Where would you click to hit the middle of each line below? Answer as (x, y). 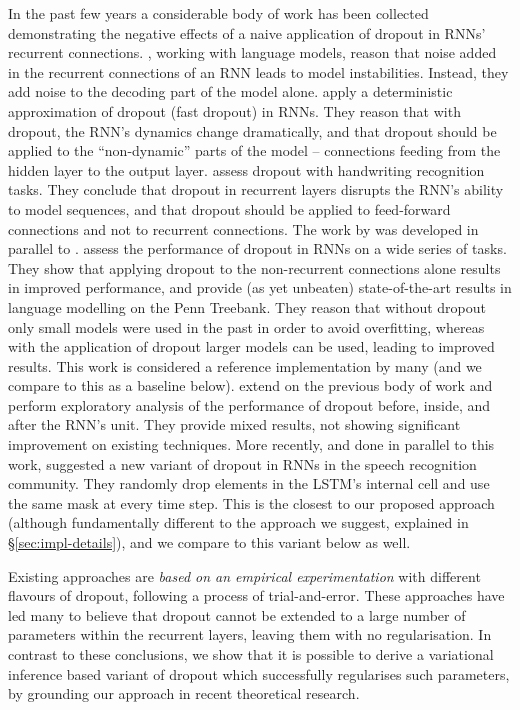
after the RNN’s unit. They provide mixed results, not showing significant (234, 424)
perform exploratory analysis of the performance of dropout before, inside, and (249, 404)
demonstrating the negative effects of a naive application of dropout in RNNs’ (247, 32)
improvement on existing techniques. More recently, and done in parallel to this (251, 444)
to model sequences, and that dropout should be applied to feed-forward (229, 208)
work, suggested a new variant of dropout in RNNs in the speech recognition (242, 463)
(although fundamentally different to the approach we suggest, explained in (238, 522)
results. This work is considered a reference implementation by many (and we (245, 365)
